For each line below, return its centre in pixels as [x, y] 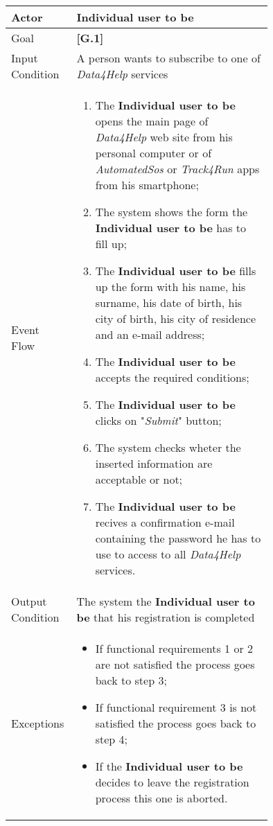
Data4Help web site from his [164, 137]
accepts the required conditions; [172, 377]
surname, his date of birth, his [169, 302]
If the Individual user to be [169, 766]
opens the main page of [152, 121]
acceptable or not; [139, 479]
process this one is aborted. [161, 798]
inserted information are [154, 463]
